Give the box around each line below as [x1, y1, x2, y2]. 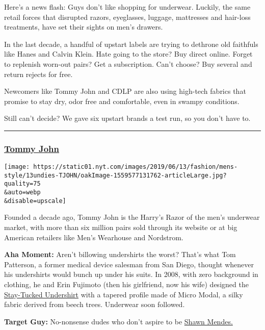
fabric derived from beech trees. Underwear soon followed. [4, 299, 185, 310]
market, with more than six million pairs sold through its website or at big [4, 222, 237, 233]
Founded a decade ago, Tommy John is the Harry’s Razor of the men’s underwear [4, 212, 260, 222]
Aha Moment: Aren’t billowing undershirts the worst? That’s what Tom [4, 249, 236, 260]
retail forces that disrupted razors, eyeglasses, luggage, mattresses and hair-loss [4, 11, 251, 22]
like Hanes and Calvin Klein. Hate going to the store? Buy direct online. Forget [4, 48, 253, 59]
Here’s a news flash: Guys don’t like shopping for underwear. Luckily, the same [4, 2, 251, 12]
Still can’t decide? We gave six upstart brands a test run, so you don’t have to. [4, 113, 251, 123]
